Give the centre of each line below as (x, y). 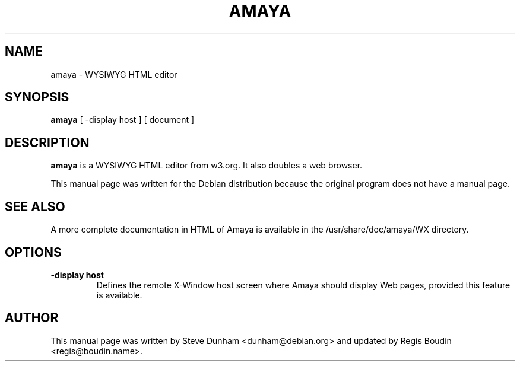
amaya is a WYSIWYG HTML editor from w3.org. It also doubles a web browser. (207, 166)
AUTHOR (32, 318)
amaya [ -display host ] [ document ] (123, 120)
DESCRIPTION (47, 142)
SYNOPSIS (37, 97)
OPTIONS (33, 252)
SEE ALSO (35, 206)
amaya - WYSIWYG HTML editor (114, 74)
